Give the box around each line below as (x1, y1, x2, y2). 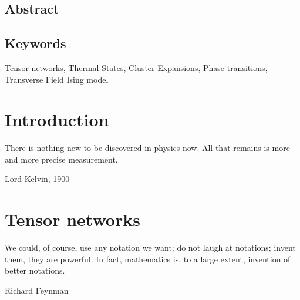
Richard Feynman (5, 284, 69, 296)
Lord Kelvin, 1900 (5, 173, 70, 185)
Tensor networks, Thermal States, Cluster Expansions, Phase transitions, (5, 61, 268, 73)
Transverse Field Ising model (5, 73, 109, 85)
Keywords (5, 34, 66, 52)
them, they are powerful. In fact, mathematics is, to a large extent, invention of (5, 252, 291, 265)
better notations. (5, 264, 65, 277)
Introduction (5, 107, 109, 132)
